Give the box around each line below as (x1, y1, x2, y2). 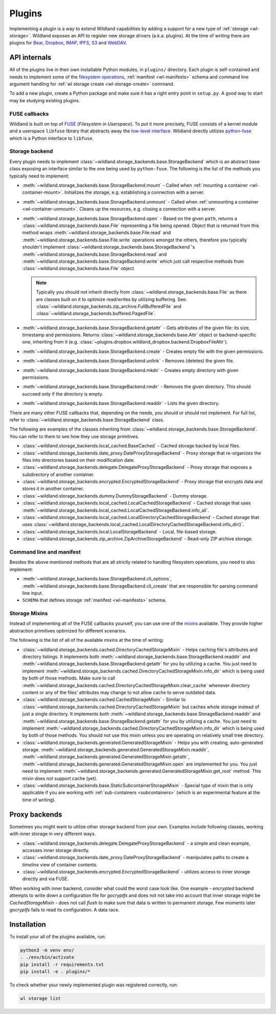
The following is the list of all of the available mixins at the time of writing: (9, 637, 164, 643)
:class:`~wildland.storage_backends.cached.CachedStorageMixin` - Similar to (22, 696, 186, 703)
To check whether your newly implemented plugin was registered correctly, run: (9, 982, 178, 988)
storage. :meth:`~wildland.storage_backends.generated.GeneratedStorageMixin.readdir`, (22, 747, 210, 753)
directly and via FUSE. (22, 876, 69, 882)
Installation (9, 920, 46, 929)
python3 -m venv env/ (20, 947, 75, 953)
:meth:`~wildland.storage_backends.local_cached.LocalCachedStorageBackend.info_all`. (22, 507, 210, 513)
